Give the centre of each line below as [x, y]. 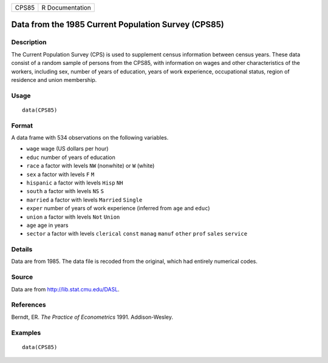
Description [29, 42]
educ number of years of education [71, 157]
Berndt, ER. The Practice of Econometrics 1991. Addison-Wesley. [92, 317]
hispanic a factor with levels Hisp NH [75, 183]
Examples [26, 333]
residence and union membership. [54, 80]
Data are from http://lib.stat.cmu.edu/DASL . [65, 289]
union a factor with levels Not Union [73, 217]
